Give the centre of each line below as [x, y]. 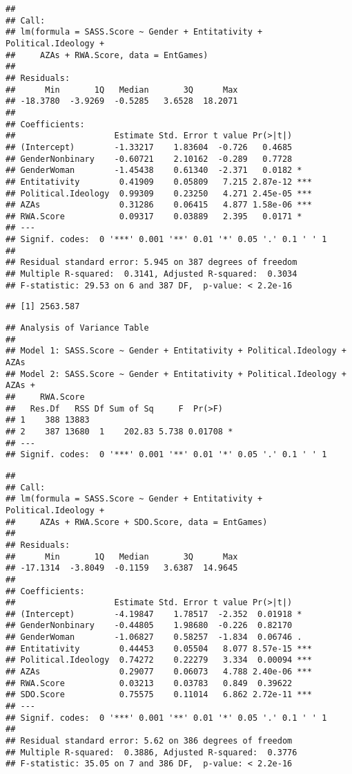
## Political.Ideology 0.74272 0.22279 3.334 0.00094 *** [159, 660]
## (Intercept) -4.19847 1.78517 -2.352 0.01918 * [154, 614]
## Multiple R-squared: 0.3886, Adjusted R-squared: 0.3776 [151, 752]
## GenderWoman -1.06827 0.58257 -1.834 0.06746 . [154, 637]
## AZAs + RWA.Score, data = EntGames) [107, 55]
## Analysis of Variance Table [77, 328]
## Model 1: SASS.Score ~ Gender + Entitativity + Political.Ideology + [176, 351]
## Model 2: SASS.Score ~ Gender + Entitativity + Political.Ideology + [176, 374]
